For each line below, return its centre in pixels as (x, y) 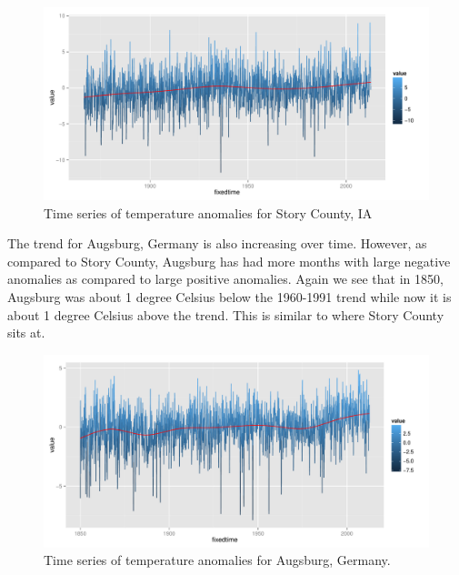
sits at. (26, 333)
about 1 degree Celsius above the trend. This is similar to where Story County (226, 314)
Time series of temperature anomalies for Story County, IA (208, 212)
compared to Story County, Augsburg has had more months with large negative (229, 261)
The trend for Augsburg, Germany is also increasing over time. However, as (217, 243)
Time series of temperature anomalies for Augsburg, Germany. (217, 560)
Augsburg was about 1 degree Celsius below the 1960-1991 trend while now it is (229, 296)
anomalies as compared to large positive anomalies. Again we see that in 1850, (225, 279)
